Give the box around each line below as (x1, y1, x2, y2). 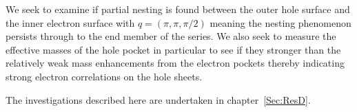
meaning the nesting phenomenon (210, 15, 351, 30)
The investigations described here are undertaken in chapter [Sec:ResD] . (6, 92, 311, 107)
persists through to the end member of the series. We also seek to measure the (6, 29, 336, 43)
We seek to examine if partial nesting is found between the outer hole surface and (6, 2, 350, 16)
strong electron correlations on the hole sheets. (6, 69, 203, 83)
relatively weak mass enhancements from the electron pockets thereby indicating (6, 56, 345, 70)
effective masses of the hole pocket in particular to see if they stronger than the (6, 42, 341, 56)
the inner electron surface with (6, 15, 135, 30)
